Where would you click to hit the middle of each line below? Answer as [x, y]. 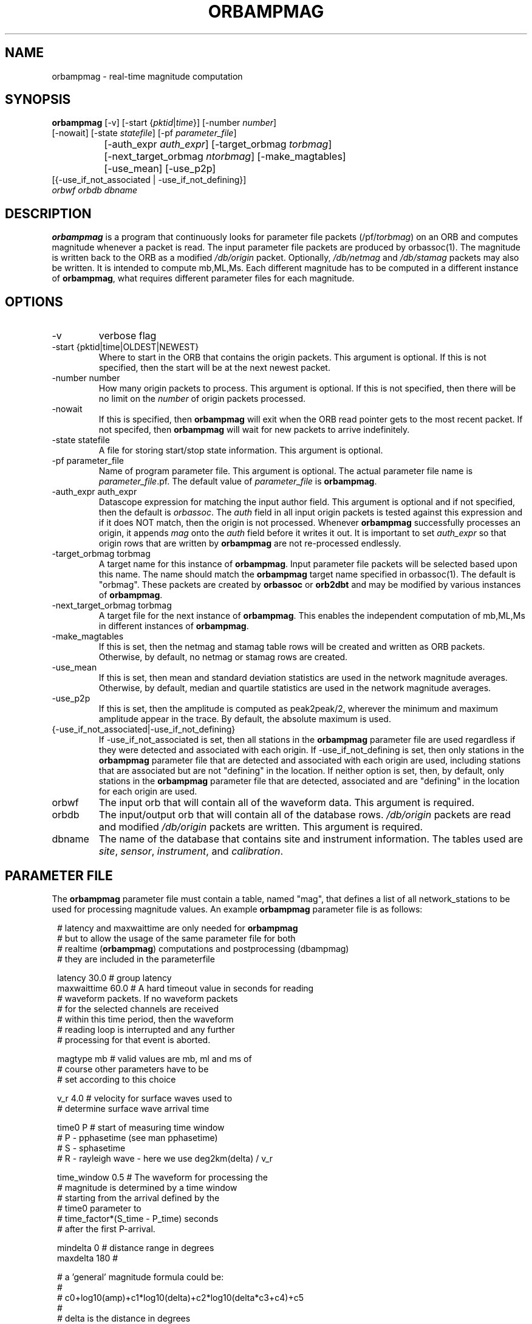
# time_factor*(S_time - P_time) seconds [138, 1218]
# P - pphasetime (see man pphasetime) [138, 1137]
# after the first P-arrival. [106, 1229]
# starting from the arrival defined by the [138, 1198]
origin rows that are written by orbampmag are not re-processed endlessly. [250, 543]
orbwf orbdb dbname [95, 190]
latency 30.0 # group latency [114, 977]
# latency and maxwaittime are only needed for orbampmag [178, 928]
